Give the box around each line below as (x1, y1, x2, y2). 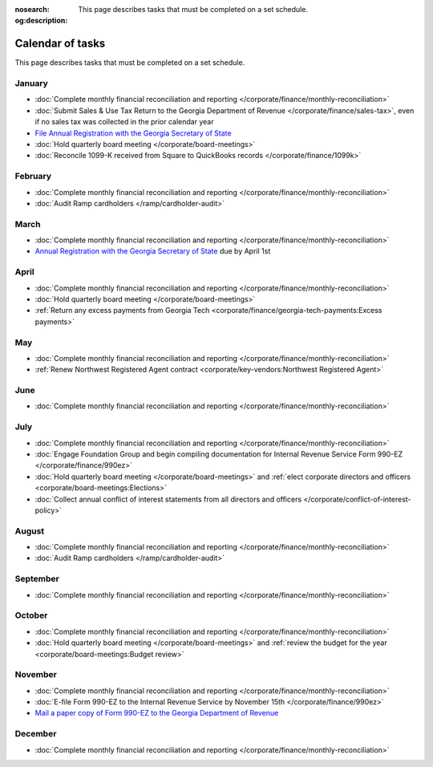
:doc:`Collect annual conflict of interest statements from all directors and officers (34, 494, 302, 504)
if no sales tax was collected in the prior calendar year (34, 117, 214, 127)
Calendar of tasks (14, 37, 106, 51)
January (14, 78, 48, 89)
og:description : (14, 16, 68, 26)
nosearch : (14, 5, 50, 14)
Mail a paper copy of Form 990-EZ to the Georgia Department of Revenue (34, 708, 279, 718)
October (14, 610, 48, 621)
